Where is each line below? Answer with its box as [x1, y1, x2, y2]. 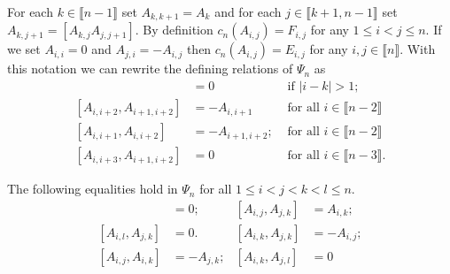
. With [400, 40, 436, 58]
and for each [214, 3, 282, 20]
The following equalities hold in [7, 179, 178, 198]
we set [7, 40, 41, 58]
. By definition [135, 20, 213, 39]
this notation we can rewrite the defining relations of [7, 59, 293, 78]
